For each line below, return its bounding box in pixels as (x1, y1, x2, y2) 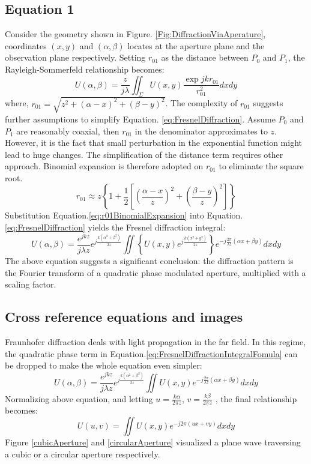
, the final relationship (215, 392, 297, 405)
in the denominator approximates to (134, 124, 268, 137)
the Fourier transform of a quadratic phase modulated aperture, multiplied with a (5, 266, 306, 279)
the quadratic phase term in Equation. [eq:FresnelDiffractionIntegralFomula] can (5, 347, 298, 360)
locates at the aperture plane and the (127, 39, 265, 52)
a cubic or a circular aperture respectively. (5, 447, 160, 460)
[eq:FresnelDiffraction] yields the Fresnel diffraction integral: (5, 221, 226, 234)
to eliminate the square (219, 160, 304, 172)
